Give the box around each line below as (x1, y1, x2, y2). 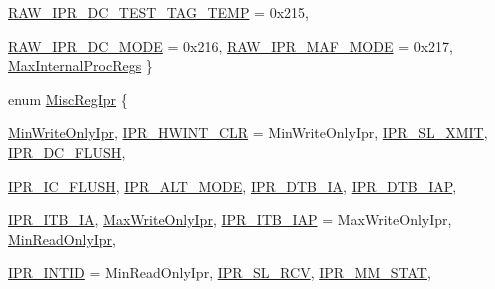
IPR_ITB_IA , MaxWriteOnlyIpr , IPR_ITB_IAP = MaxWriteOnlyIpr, (8, 209, 452, 230)
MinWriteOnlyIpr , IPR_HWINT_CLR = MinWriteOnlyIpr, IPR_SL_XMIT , (8, 122, 488, 143)
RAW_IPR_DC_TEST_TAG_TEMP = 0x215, (8, 2, 309, 22)
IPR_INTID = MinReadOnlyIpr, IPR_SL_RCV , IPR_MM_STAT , (8, 262, 431, 283)
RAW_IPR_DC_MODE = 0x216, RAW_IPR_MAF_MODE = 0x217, (8, 35, 453, 56)
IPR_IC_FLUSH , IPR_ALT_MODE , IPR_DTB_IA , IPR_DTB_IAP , (8, 175, 457, 196)
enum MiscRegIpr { (8, 88, 128, 109)
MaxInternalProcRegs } (8, 55, 153, 76)
